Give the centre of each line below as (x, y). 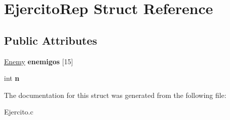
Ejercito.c (19, 112)
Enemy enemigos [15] (39, 61)
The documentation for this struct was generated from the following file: (115, 95)
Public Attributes (51, 40)
